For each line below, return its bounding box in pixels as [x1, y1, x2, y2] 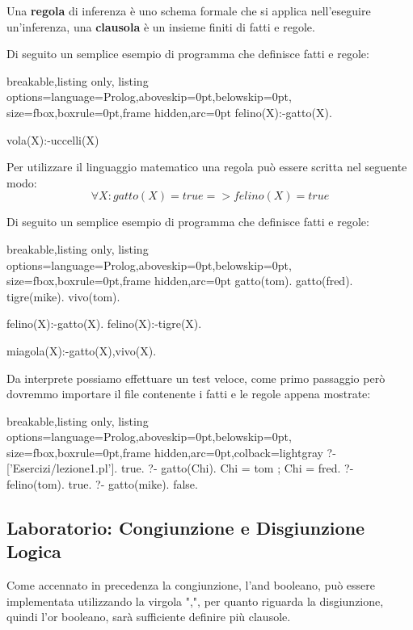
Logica [6, 539, 61, 564]
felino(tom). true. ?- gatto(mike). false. [6, 476, 198, 493]
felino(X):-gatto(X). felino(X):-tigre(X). [6, 315, 202, 332]
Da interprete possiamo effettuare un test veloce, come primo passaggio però [6, 369, 386, 386]
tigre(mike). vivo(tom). [6, 288, 120, 304]
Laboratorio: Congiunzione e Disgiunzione [6, 515, 365, 540]
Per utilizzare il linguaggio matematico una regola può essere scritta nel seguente [6, 158, 407, 175]
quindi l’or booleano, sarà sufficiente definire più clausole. [6, 608, 291, 625]
